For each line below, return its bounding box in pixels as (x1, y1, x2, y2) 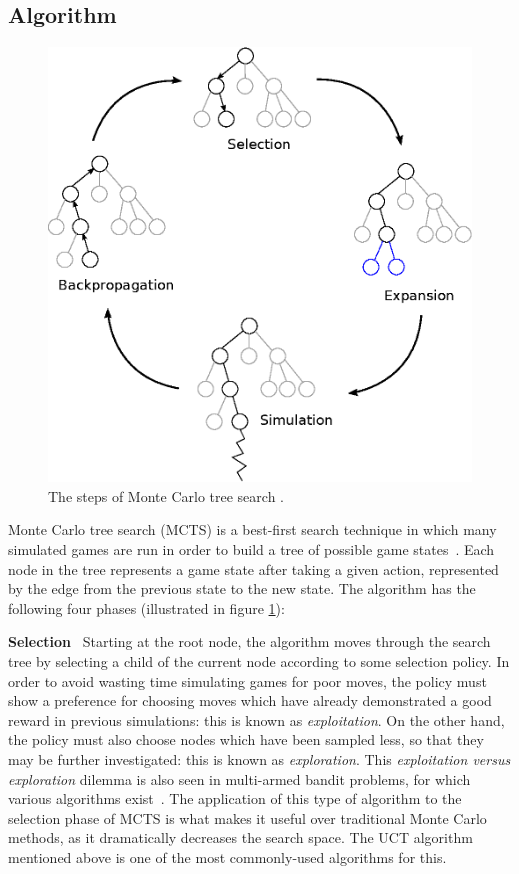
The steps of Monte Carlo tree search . (48, 485, 284, 506)
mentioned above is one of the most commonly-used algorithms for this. (8, 846, 447, 867)
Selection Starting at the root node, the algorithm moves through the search (8, 631, 491, 652)
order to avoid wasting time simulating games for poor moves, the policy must (8, 670, 487, 691)
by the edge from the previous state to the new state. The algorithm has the (8, 578, 476, 599)
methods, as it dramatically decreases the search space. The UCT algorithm (8, 827, 473, 848)
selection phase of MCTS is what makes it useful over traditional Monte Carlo (8, 807, 487, 828)
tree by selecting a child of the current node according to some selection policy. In (8, 650, 510, 671)
